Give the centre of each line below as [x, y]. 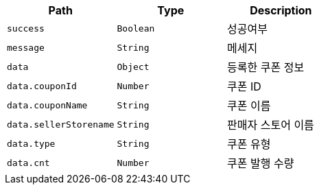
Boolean [136, 28]
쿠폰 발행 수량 [261, 163]
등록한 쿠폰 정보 [266, 67]
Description [281, 10]
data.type [31, 143]
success [26, 28]
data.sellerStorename [61, 124]
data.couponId [42, 86]
